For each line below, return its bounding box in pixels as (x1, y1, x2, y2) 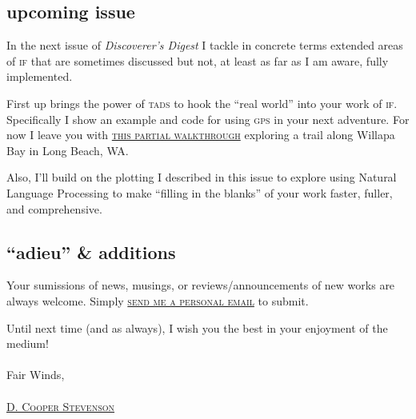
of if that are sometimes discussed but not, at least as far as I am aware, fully (6, 52, 389, 69)
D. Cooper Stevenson (6, 397, 115, 414)
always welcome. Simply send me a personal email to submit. (6, 292, 309, 309)
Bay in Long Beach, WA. (6, 142, 129, 158)
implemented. (6, 68, 73, 85)
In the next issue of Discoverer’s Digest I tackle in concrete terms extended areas (6, 37, 403, 54)
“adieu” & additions (6, 239, 176, 264)
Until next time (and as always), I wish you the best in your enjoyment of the (6, 319, 388, 336)
